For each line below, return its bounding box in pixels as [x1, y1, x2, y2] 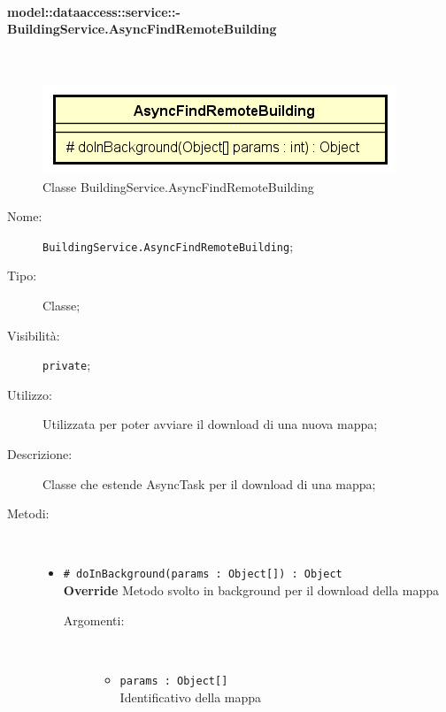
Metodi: [7, 504, 50, 523]
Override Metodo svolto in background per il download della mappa [63, 581, 440, 600]
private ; [42, 356, 91, 374]
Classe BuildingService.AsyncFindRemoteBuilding [42, 177, 314, 195]
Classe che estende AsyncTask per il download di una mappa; [42, 474, 376, 493]
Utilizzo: [7, 385, 52, 403]
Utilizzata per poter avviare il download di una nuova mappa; [42, 415, 378, 433]
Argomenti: [63, 610, 125, 629]
